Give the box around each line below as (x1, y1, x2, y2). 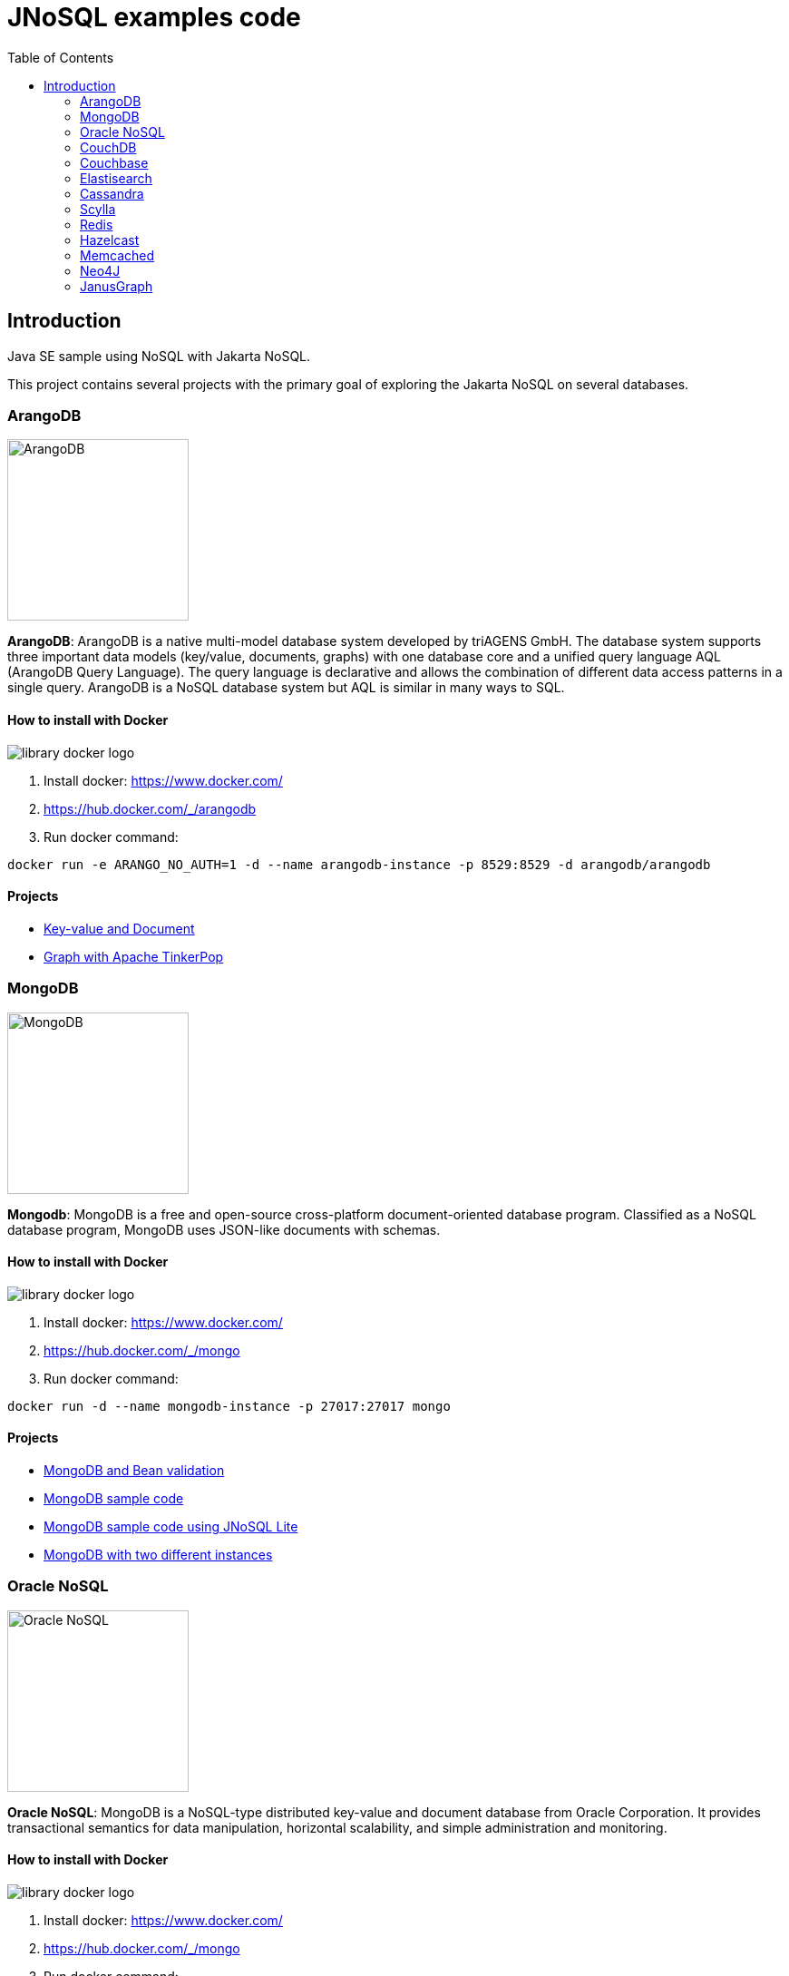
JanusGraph (80, 278, 153, 294)
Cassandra (80, 185, 144, 201)
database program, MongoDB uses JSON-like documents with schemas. (7, 1221, 441, 1237)
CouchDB (80, 139, 137, 155)
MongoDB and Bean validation (44, 1462, 225, 1478)
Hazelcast (80, 231, 140, 248)
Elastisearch (80, 170, 152, 186)
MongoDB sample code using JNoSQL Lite (44, 1518, 298, 1534)
